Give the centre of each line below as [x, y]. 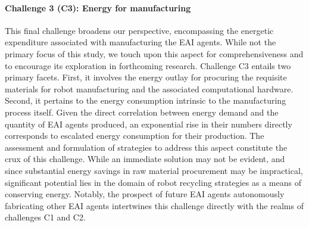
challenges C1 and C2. [45, 217]
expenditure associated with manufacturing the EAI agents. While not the [141, 42]
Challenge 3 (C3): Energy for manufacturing [98, 7]
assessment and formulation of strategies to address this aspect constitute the [146, 147]
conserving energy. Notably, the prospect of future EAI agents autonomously [145, 194]
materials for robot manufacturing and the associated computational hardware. [149, 88]
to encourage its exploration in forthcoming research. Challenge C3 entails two [148, 65]
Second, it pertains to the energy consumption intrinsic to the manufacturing [146, 100]
